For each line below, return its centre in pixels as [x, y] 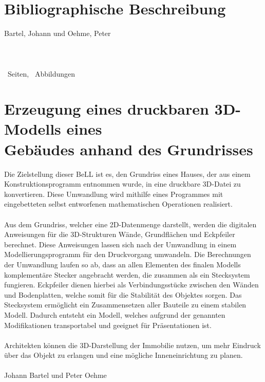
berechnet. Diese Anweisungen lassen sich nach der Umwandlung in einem [120, 244]
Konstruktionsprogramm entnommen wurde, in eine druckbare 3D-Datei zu [122, 184]
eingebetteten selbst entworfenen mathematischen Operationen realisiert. [118, 204]
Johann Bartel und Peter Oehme [55, 375]
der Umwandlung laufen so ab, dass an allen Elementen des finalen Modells [122, 264]
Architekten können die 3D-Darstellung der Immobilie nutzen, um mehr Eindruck [132, 345]
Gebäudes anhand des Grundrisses [129, 149]
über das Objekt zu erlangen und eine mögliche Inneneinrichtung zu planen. [124, 355]
